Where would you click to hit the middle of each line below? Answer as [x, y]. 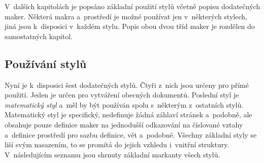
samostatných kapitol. [39, 36]
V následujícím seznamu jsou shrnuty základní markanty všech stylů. [112, 154]
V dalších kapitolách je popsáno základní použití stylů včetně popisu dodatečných [133, 6]
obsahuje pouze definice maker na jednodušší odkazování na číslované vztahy [124, 124]
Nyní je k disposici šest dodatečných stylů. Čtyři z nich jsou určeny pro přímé [127, 85]
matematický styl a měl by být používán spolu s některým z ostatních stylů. [124, 104]
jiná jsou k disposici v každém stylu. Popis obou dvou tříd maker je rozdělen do [130, 26]
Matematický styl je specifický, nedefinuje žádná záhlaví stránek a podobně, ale [128, 115]
